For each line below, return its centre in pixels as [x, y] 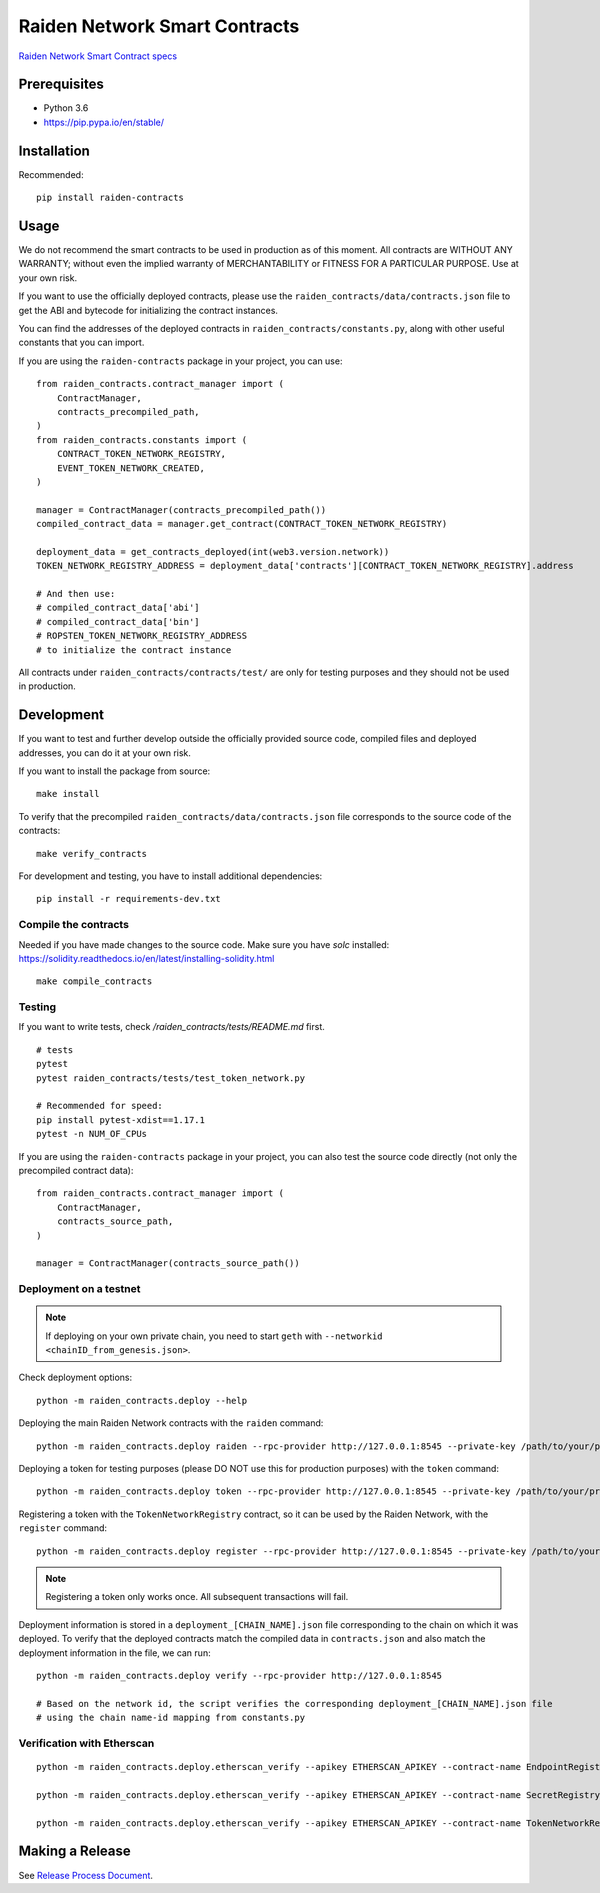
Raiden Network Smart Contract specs [98, 56]
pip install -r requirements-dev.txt [129, 899]
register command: [63, 1528]
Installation [54, 150]
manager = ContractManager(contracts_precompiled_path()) [181, 509]
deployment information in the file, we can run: [114, 1652]
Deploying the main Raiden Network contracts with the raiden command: [171, 1423]
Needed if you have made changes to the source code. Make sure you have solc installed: [204, 944]
